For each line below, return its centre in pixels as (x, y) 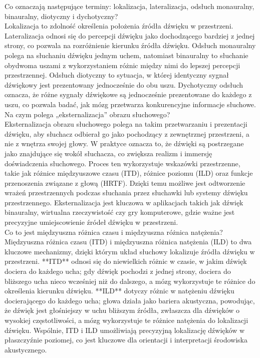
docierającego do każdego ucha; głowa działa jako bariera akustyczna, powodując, (130, 300)
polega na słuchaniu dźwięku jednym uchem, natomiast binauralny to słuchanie (126, 55)
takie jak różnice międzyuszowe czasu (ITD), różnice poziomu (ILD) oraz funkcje (129, 173)
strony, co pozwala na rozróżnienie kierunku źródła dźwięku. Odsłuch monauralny (130, 45)
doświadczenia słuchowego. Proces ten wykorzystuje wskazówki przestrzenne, (122, 163)
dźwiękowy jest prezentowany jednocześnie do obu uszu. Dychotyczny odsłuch (124, 84)
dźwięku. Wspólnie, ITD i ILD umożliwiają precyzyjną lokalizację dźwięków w (125, 330)
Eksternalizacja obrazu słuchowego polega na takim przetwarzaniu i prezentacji (126, 124)
